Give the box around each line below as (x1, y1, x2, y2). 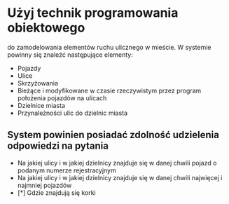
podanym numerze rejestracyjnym (17, 166, 117, 175)
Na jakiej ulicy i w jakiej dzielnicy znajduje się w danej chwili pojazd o (17, 158, 217, 167)
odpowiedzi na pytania (7, 140, 109, 152)
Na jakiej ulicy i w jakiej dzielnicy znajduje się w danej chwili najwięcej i (17, 173, 223, 182)
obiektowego (7, 20, 85, 36)
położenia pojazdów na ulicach (17, 93, 107, 102)
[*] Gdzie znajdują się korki (17, 188, 96, 197)
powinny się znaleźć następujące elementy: (7, 50, 133, 59)
